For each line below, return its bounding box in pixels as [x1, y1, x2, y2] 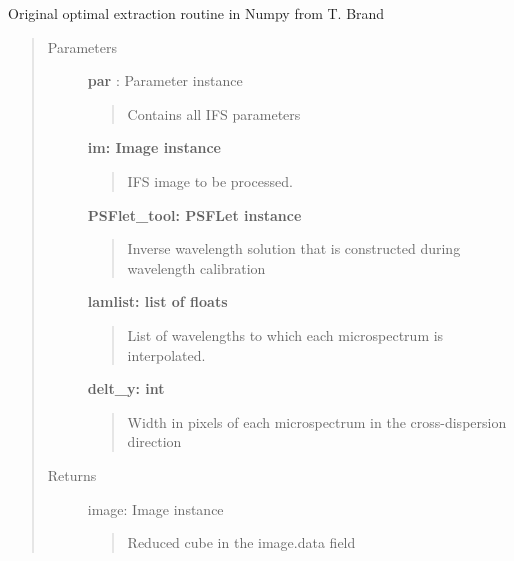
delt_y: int [87, 378, 165, 399]
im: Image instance [87, 137, 221, 158]
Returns [47, 464, 97, 485]
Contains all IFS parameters [127, 103, 301, 124]
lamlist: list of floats [87, 291, 228, 312]
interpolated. [127, 344, 206, 365]
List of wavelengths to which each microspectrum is [127, 324, 444, 345]
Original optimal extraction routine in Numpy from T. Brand [8, 3, 385, 23]
